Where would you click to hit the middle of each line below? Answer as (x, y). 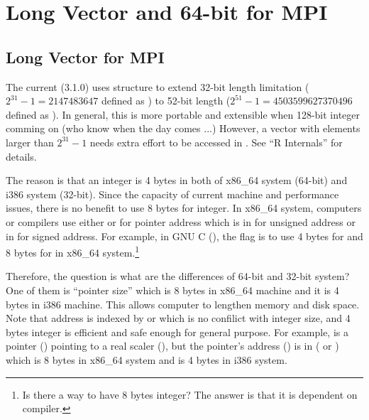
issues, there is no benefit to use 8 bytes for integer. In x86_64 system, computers (184, 208)
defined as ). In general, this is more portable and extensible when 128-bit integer (183, 114)
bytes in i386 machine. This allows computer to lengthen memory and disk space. (183, 304)
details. (21, 156)
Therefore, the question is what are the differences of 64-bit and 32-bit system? (178, 276)
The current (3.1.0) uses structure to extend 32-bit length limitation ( (158, 86)
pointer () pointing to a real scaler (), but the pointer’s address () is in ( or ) (172, 346)
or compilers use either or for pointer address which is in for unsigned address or (181, 221)
